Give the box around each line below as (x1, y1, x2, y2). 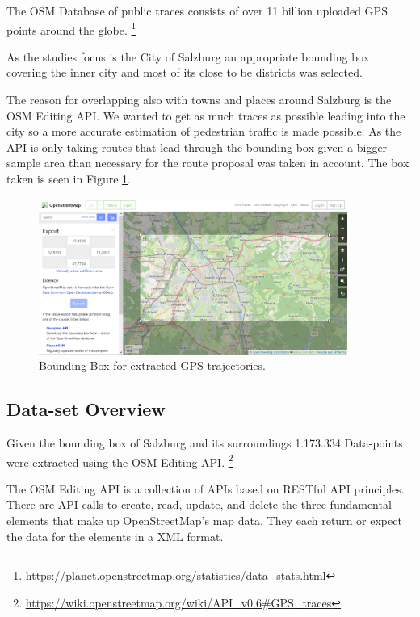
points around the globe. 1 (6, 19, 136, 38)
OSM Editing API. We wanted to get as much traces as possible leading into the (6, 107, 405, 124)
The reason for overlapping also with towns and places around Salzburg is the (6, 91, 392, 108)
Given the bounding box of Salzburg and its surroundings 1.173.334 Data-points (6, 434, 403, 451)
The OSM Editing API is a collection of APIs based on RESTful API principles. (6, 480, 405, 497)
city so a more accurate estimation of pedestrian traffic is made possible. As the (6, 123, 401, 140)
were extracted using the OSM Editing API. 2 (6, 451, 233, 470)
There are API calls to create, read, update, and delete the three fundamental (6, 496, 392, 513)
